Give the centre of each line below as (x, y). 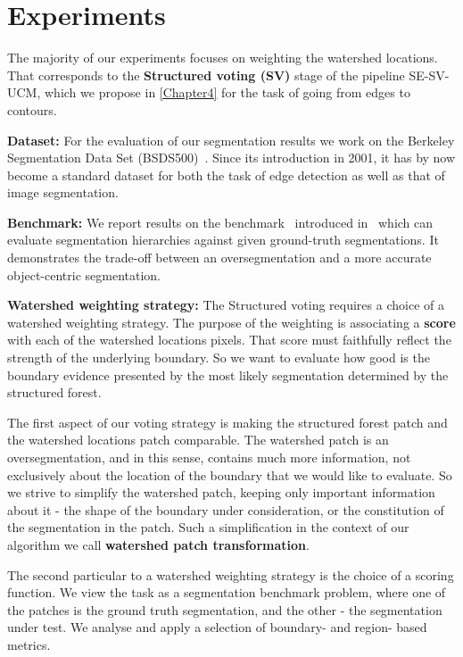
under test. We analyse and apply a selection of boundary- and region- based (217, 627)
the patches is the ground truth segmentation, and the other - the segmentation (225, 609)
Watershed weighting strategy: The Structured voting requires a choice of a (226, 305)
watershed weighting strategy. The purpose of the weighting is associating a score (231, 322)
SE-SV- (429, 75)
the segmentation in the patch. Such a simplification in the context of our (208, 527)
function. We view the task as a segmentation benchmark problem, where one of (227, 592)
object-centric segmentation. (84, 274)
